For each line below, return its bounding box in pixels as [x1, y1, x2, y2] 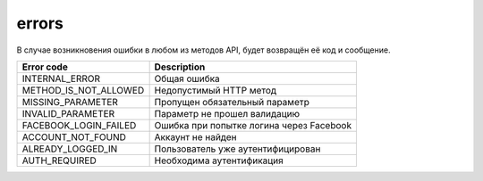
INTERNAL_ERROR [21, 72, 101, 85]
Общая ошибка [154, 72, 221, 85]
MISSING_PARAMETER [21, 95, 118, 108]
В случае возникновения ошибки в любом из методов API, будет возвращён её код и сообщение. [16, 45, 391, 55]
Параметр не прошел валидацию [154, 107, 300, 119]
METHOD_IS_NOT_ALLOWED [21, 84, 145, 96]
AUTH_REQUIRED [21, 154, 97, 167]
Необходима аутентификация [154, 154, 284, 167]
